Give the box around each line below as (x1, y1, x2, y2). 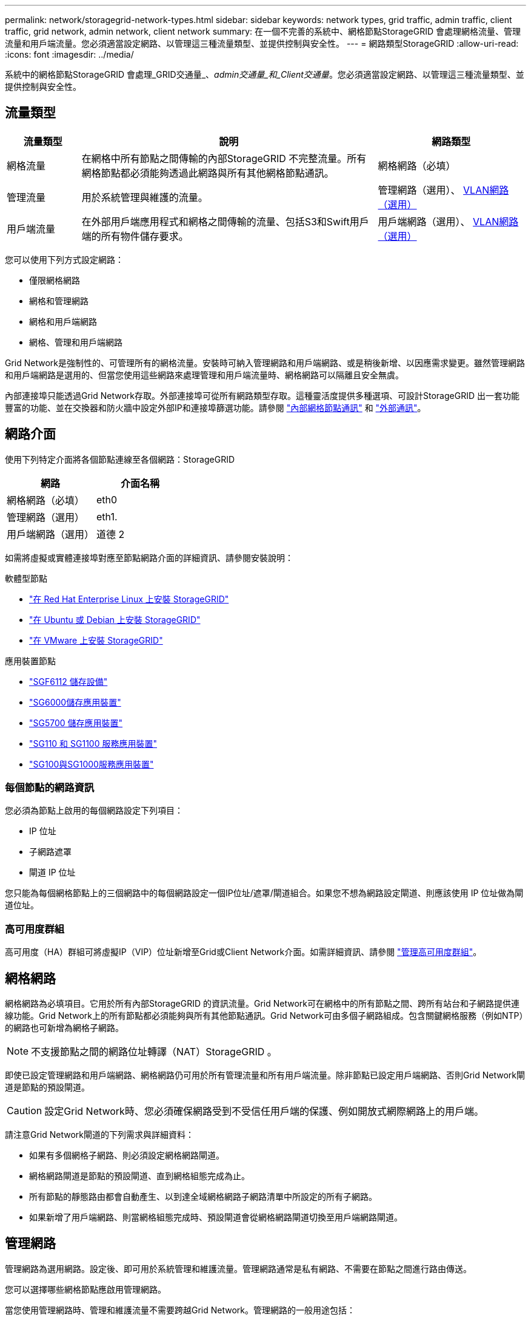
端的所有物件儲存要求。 (81, 230, 189, 242)
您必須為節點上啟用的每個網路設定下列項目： (5, 805, 183, 816)
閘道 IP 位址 (29, 867, 76, 878)
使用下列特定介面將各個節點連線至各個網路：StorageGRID (5, 454, 235, 464)
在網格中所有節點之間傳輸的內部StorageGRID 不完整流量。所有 (81, 152, 367, 165)
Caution (7, 1104, 42, 1117)
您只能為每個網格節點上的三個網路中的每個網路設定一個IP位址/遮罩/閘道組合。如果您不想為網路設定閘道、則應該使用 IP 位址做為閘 (5, 888, 524, 899)
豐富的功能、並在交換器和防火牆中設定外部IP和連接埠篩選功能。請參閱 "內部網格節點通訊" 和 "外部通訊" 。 (5, 402, 426, 413)
